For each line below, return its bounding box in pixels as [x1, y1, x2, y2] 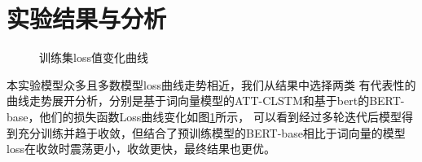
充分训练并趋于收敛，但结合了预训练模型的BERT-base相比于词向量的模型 [17, 124, 406, 141]
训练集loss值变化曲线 [39, 49, 148, 66]
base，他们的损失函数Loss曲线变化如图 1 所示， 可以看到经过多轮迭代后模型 [7, 107, 402, 125]
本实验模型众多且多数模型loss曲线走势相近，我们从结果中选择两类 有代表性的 [7, 76, 416, 93]
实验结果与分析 [7, 2, 167, 35]
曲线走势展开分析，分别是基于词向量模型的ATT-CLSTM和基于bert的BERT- [7, 92, 405, 109]
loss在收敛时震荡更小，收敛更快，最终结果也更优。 [7, 140, 275, 157]
